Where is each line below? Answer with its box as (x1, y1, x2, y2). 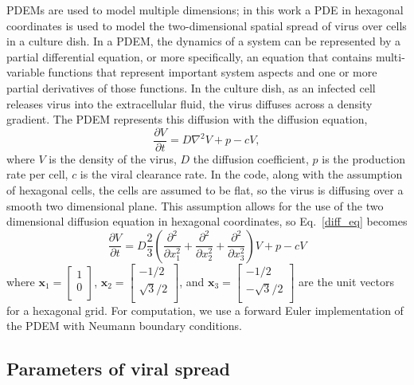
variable (6, 64, 45, 81)
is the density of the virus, (49, 150, 177, 167)
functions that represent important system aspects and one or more (48, 64, 377, 81)
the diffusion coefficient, (193, 150, 309, 167)
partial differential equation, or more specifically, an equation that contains (6, 48, 373, 65)
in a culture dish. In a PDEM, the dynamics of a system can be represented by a (6, 33, 400, 49)
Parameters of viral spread (6, 356, 230, 381)
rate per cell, (6, 166, 68, 183)
